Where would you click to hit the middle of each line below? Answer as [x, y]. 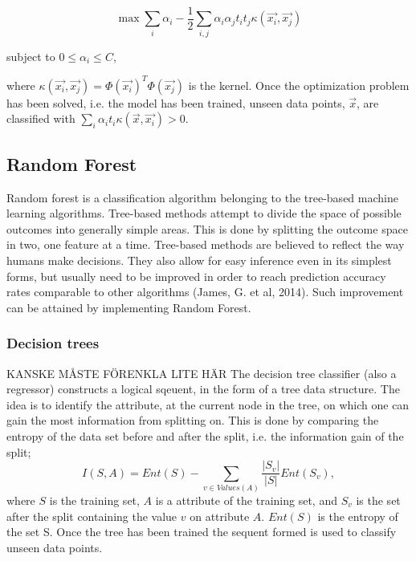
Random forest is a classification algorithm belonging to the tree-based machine [202, 197]
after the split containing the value [92, 516]
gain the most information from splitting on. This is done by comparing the [193, 420]
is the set [378, 500]
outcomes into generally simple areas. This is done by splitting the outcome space [207, 228]
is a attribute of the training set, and [246, 500]
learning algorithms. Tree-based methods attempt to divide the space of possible [204, 213]
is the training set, [94, 500]
